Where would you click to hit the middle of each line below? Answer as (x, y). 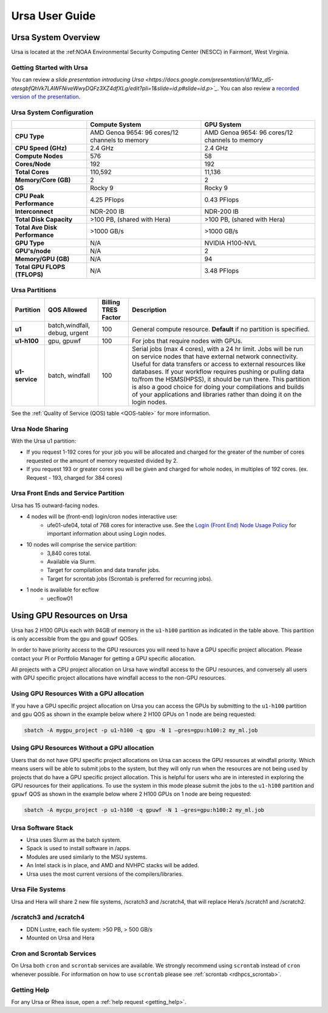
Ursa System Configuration (52, 112)
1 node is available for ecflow (63, 590)
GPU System (223, 124)
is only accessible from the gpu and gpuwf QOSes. (75, 638)
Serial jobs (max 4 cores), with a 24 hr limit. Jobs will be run (217, 349)
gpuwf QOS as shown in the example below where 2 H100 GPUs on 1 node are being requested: (131, 794)
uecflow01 (60, 598)
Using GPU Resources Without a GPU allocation (83, 748)
